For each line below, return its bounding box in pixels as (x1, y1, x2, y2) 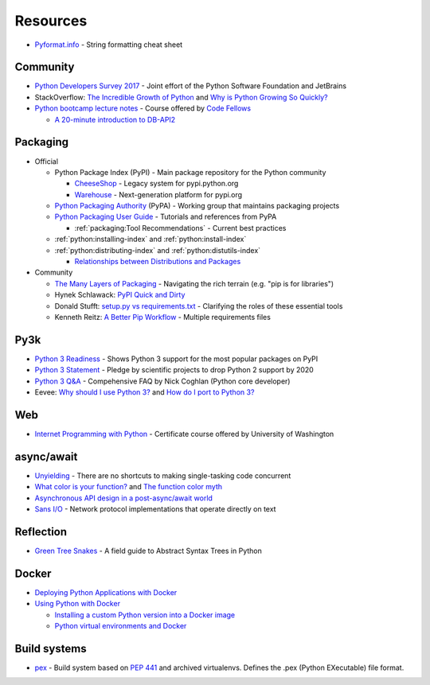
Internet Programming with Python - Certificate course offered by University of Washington (34, 429, 334, 438)
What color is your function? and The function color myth (34, 482, 223, 492)
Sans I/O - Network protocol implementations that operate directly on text (34, 504, 276, 514)
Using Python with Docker (34, 599, 121, 609)
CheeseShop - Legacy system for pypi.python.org (74, 179, 239, 189)
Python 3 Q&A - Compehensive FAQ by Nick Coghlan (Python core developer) (34, 376, 291, 386)
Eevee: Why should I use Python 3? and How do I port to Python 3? (34, 387, 255, 397)
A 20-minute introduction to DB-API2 (54, 115, 176, 124)
